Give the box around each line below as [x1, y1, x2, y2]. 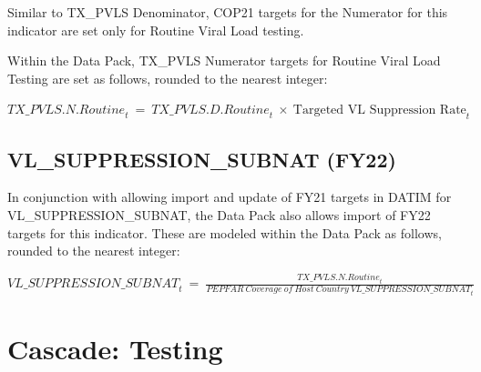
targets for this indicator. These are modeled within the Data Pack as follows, [7, 223, 442, 242]
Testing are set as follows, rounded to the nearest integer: [7, 68, 328, 87]
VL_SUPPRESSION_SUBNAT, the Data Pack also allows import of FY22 [7, 205, 431, 224]
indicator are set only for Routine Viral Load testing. [7, 20, 304, 39]
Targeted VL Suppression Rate [292, 104, 466, 117]
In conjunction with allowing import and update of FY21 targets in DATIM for [7, 187, 452, 206]
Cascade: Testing [7, 329, 223, 367]
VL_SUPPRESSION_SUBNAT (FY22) [7, 145, 396, 173]
